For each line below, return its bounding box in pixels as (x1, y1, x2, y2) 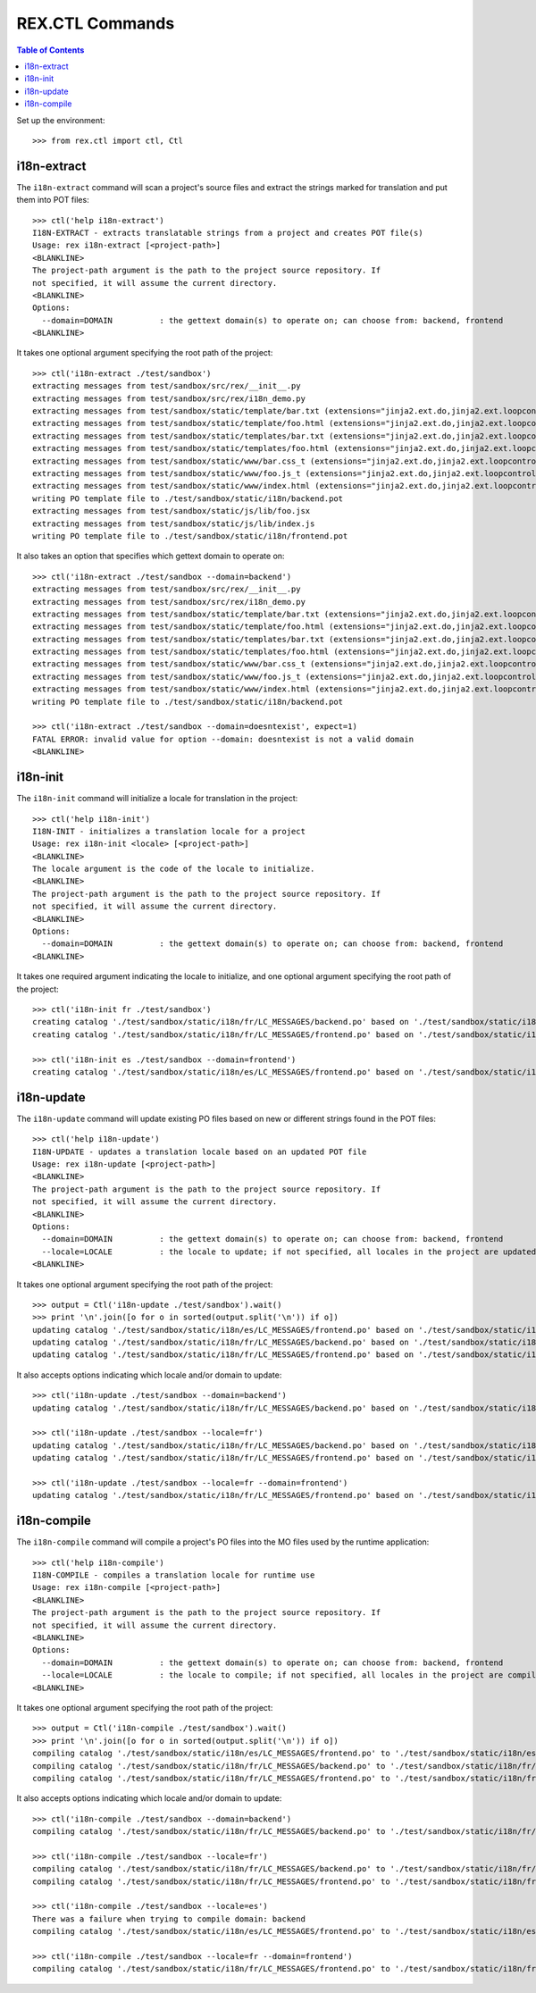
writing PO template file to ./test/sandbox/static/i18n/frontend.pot (32, 531, 348, 540)
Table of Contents (16, 45, 85, 55)
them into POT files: (16, 195, 89, 205)
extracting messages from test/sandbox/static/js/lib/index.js (32, 518, 315, 529)
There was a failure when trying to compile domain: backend (32, 1913, 306, 1924)
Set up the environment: (16, 114, 105, 125)
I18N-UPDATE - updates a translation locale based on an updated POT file (32, 1146, 367, 1157)
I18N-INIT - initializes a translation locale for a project (32, 826, 306, 836)
